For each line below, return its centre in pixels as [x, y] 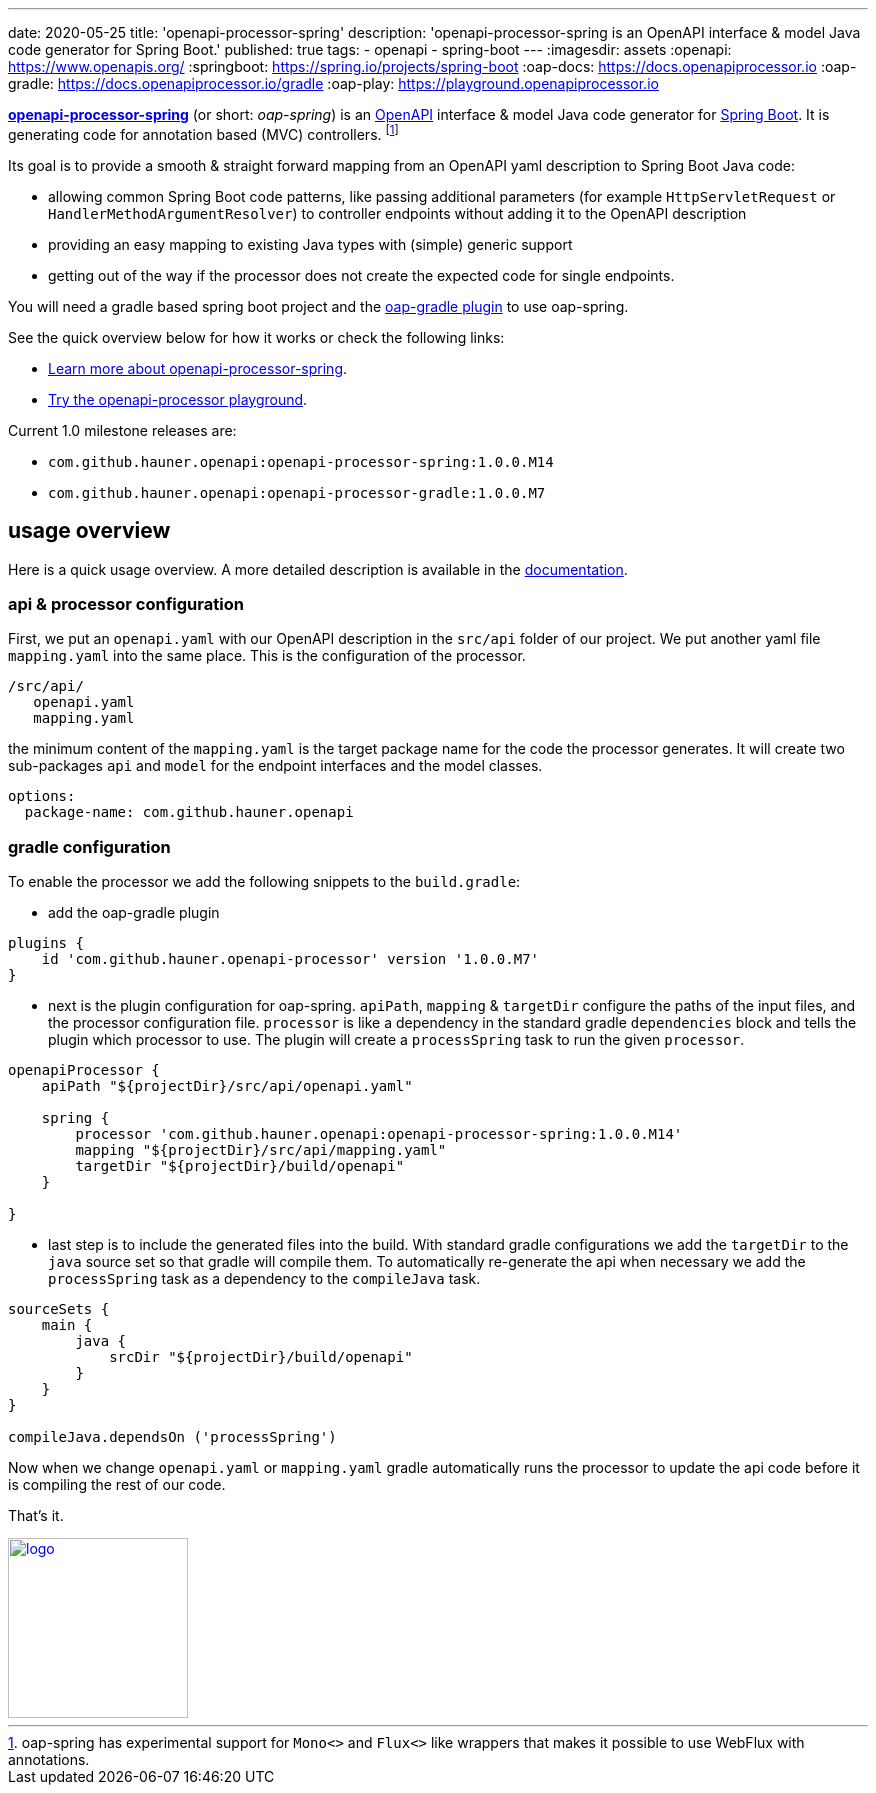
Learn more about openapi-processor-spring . [198, 368]
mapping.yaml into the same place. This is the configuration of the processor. [267, 656]
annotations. [49, 1759]
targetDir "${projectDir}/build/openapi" [240, 1166]
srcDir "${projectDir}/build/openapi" [261, 1357]
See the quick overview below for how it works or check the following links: [256, 337]
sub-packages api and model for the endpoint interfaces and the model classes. [275, 766]
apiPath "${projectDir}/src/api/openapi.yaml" [227, 1086]
